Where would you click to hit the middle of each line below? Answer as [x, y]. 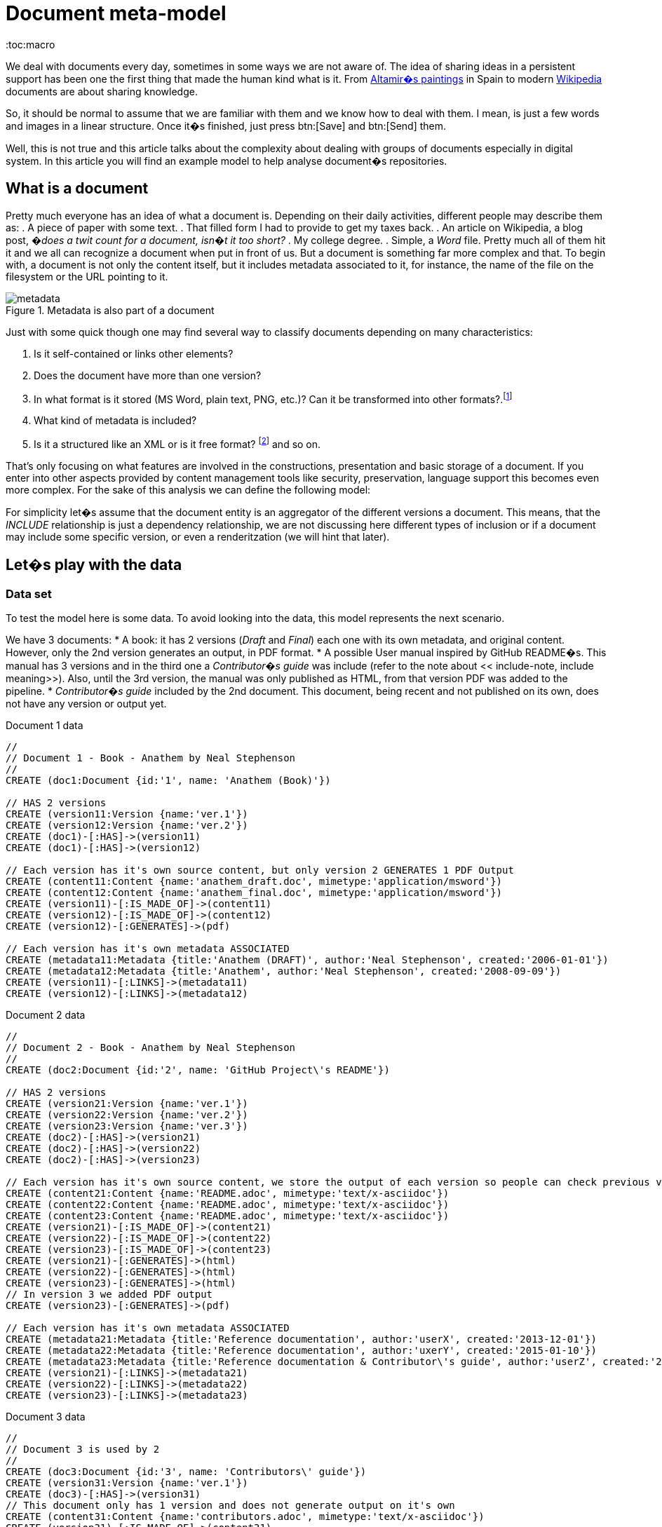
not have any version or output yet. [86, 704]
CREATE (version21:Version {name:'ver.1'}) [127, 1104]
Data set [29, 593]
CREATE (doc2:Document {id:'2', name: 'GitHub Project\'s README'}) [198, 1070]
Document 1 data [45, 726]
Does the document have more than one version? [148, 375]
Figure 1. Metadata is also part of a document [110, 310]
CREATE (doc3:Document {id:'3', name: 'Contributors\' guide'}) [186, 1472]
